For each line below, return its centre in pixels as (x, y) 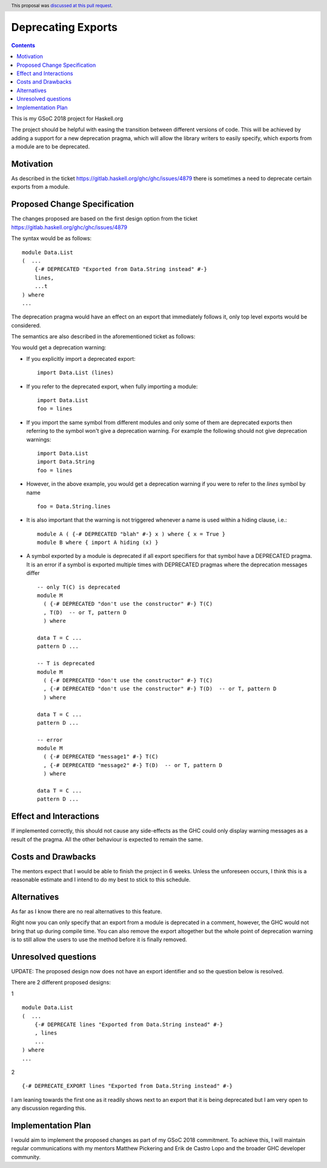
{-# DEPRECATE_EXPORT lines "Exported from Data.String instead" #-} (127, 1086)
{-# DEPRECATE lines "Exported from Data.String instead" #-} (129, 1024)
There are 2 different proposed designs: (61, 982)
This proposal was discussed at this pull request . (62, 5)
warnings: (39, 439)
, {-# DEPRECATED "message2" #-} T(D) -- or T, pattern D (133, 765)
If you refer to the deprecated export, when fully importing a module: (112, 386)
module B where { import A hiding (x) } (98, 542)
